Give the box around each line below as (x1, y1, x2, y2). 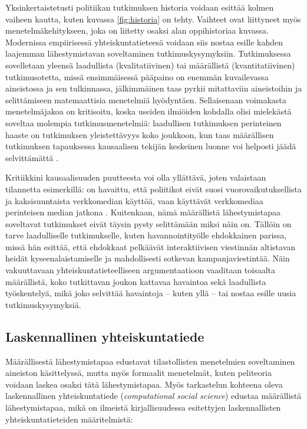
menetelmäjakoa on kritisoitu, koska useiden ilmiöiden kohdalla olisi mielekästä (5, 105, 292, 117)
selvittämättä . (5, 151, 58, 163)
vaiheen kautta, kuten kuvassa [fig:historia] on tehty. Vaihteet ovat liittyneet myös (5, 12, 301, 25)
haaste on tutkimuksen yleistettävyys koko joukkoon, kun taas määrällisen (5, 128, 274, 140)
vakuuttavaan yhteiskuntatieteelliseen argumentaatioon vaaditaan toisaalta (5, 264, 276, 276)
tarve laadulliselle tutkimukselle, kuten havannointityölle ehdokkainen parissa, (5, 229, 287, 241)
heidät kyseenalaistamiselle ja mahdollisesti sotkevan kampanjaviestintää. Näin (5, 252, 290, 264)
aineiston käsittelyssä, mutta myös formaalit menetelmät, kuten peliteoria (5, 366, 272, 379)
